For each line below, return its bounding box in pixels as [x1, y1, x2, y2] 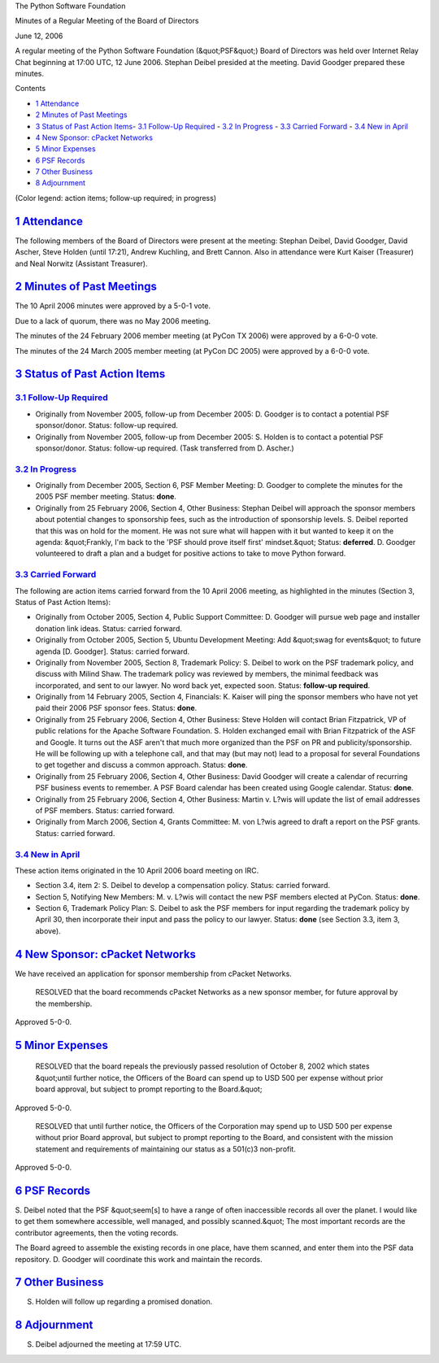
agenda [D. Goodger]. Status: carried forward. [35, 647, 190, 656]
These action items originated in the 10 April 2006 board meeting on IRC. [15, 865, 259, 875]
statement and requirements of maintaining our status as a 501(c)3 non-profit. [35, 1143, 296, 1154]
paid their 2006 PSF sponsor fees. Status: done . [35, 703, 198, 713]
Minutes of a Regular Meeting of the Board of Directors [15, 16, 199, 26]
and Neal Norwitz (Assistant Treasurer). [15, 259, 148, 268]
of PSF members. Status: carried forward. [35, 806, 175, 815]
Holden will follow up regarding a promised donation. [35, 1297, 213, 1307]
